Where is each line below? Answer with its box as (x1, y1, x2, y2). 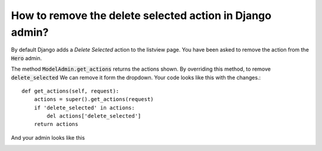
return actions (33, 121, 79, 128)
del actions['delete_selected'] (47, 113, 141, 119)
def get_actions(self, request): (21, 87, 119, 95)
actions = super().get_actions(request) (33, 96, 154, 103)
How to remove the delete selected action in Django (11, 9, 271, 22)
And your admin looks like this (11, 134, 85, 141)
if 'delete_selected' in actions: (33, 104, 135, 111)
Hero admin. (11, 54, 42, 62)
